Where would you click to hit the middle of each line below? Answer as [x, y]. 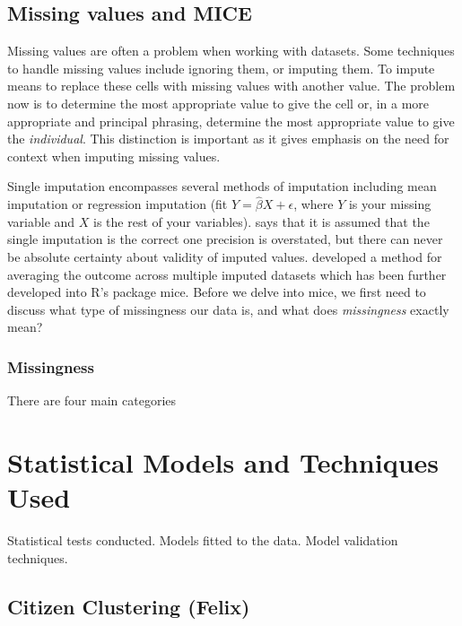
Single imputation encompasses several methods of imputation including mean [222, 186]
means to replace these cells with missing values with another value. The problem [231, 86]
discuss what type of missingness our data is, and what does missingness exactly [228, 309]
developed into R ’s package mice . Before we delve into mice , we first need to [217, 292]
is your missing [390, 204]
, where [314, 204]
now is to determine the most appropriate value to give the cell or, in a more [218, 103]
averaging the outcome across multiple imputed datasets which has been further [227, 274]
